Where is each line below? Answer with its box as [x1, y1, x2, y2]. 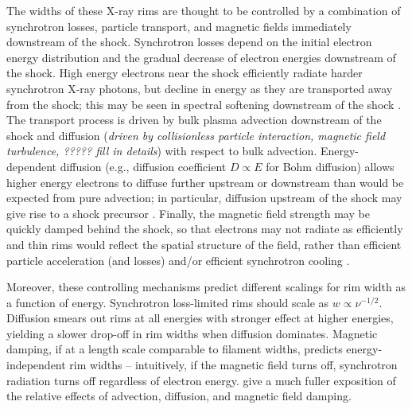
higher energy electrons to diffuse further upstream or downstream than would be [6, 173, 404, 190]
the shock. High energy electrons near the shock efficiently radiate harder [6, 64, 363, 81]
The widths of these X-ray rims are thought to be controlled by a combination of [6, 2, 401, 18]
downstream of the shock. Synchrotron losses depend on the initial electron [6, 33, 372, 50]
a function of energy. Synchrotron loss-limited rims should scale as [6, 294, 329, 310]
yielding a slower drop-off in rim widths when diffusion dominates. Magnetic [6, 325, 378, 341]
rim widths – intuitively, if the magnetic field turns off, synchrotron [69, 356, 398, 373]
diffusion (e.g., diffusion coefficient [60, 158, 227, 174]
